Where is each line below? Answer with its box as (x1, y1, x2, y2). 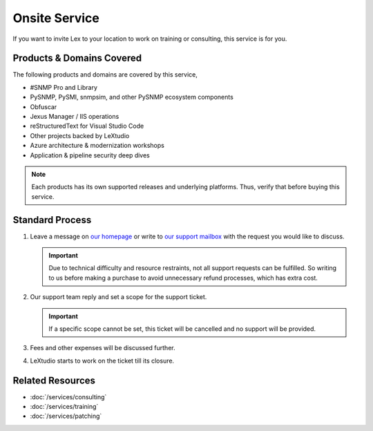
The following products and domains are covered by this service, (12, 70, 198, 79)
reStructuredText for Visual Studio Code (30, 122, 144, 131)
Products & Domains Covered (12, 52, 142, 64)
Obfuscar (30, 102, 57, 111)
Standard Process (12, 214, 92, 226)
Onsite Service (12, 10, 99, 26)
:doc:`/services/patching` (30, 412, 102, 421)
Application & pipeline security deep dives (30, 151, 150, 159)
